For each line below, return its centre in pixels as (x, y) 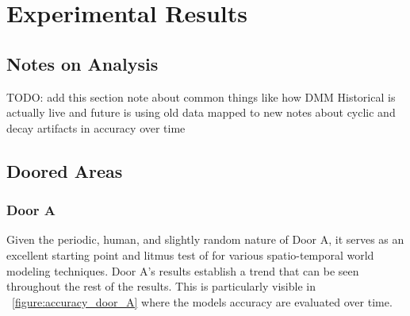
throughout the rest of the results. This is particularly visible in (161, 286)
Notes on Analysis (82, 63)
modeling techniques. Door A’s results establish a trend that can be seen (183, 270)
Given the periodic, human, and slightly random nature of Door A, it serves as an (205, 239)
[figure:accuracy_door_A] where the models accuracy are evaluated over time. (202, 301)
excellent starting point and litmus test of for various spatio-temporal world (190, 254)
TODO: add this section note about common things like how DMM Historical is (201, 96)
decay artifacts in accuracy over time (96, 127)
